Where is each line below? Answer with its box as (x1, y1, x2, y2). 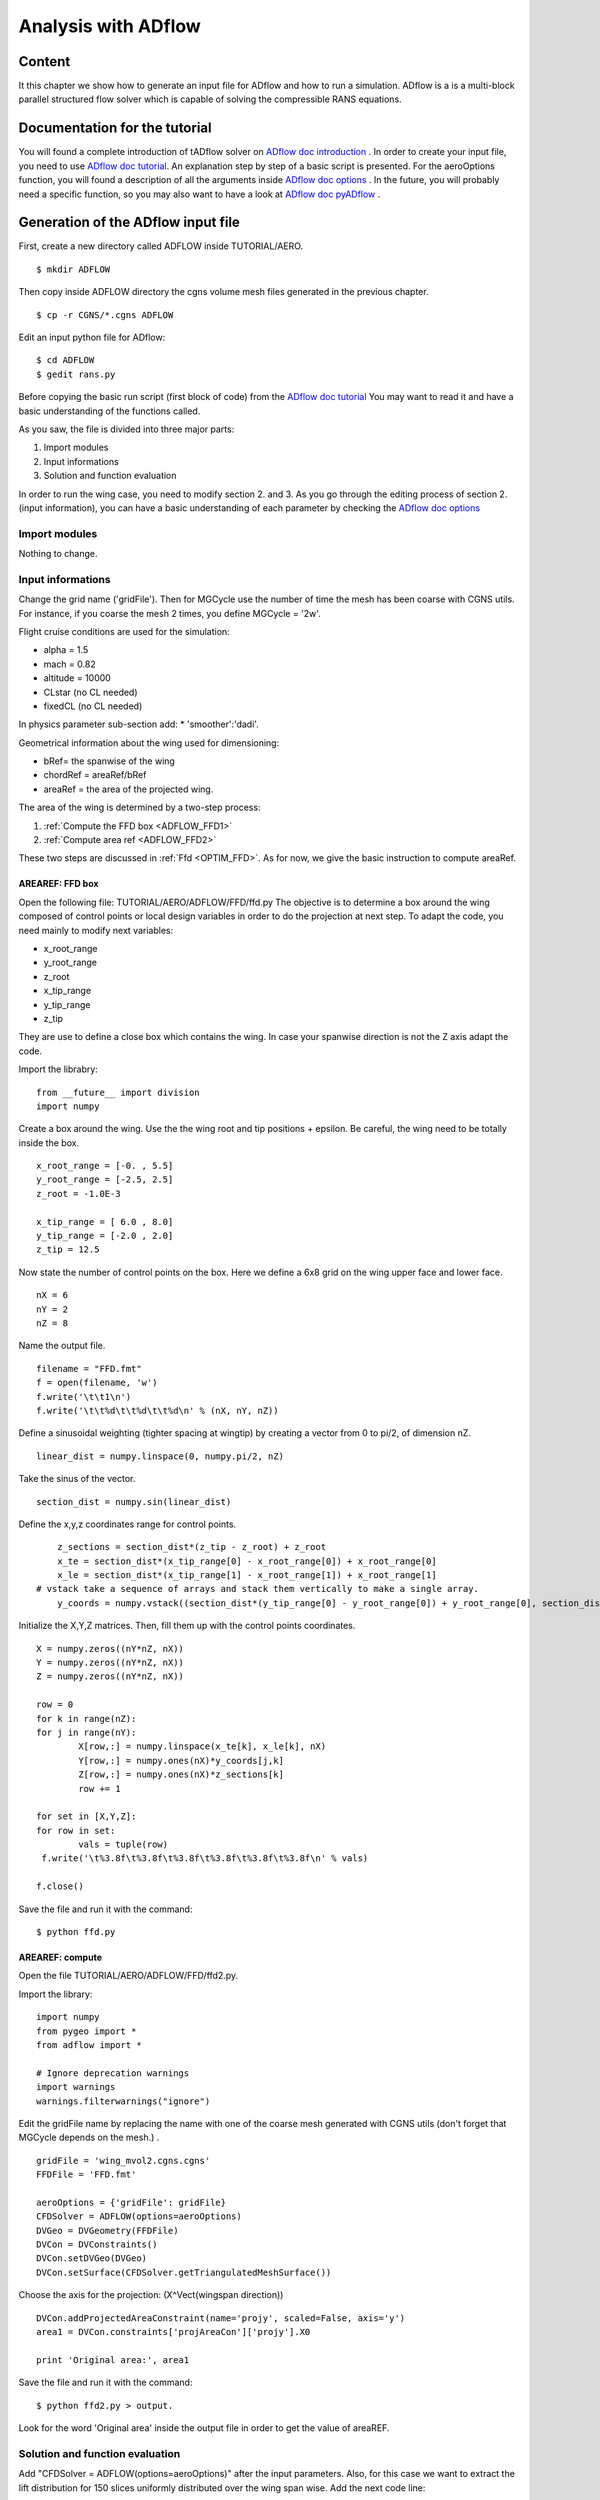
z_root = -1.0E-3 (36, 1188, 121, 1199)
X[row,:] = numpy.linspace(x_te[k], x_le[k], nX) (78, 1741, 327, 1752)
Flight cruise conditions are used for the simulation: (18, 625, 230, 637)
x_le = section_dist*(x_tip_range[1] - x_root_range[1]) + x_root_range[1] (56, 1570, 437, 1581)
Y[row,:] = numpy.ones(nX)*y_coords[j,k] (78, 1755, 285, 1766)
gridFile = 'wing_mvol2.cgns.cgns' (36, 2155, 211, 2166)
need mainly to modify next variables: (18, 924, 174, 936)
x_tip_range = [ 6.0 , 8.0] (36, 1216, 174, 1227)
